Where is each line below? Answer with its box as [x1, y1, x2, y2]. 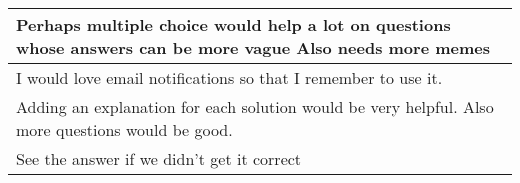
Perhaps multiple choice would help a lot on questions [16, 13, 451, 36]
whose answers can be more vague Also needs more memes [16, 36, 490, 59]
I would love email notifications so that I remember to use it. [16, 66, 443, 89]
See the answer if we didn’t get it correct [16, 147, 302, 170]
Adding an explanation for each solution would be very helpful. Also [16, 95, 494, 118]
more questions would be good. [16, 118, 233, 141]
